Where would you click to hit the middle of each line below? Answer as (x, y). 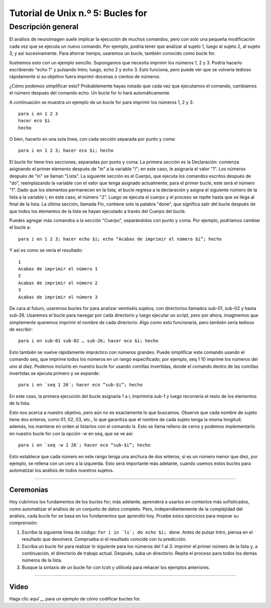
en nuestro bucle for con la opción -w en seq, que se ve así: (71, 433)
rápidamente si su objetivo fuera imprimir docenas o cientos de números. (85, 77)
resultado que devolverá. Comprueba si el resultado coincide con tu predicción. (104, 539)
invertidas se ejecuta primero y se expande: (54, 373)
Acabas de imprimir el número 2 (58, 283)
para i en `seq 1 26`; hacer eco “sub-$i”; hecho (81, 385)
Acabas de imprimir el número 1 (58, 269)
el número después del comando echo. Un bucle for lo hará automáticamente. (90, 93)
